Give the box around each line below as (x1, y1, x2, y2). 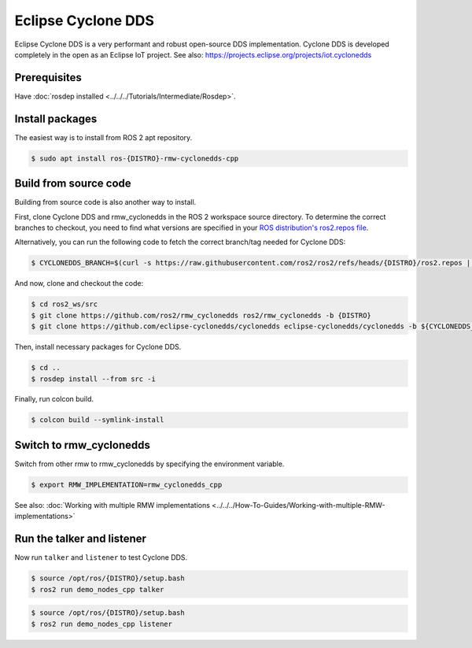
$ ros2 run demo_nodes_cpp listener (31, 619, 173, 628)
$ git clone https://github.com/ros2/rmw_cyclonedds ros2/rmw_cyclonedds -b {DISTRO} (31, 311, 371, 320)
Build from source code (14, 177, 131, 191)
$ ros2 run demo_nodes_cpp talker (31, 585, 164, 594)
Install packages (14, 112, 98, 125)
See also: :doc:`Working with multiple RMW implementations (14, 500, 210, 509)
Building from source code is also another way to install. (14, 198, 197, 207)
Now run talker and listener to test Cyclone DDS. (14, 553, 188, 562)
